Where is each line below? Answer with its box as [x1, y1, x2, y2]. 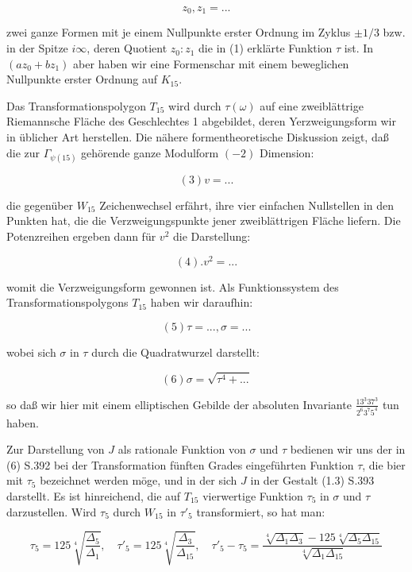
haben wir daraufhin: [150, 294, 253, 311]
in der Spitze [6, 40, 68, 56]
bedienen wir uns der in [290, 441, 406, 458]
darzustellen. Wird [6, 503, 97, 520]
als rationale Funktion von [117, 441, 246, 458]
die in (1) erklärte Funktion [198, 40, 333, 56]
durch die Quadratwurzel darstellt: [91, 343, 260, 360]
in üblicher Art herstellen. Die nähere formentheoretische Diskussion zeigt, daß [6, 129, 389, 145]
